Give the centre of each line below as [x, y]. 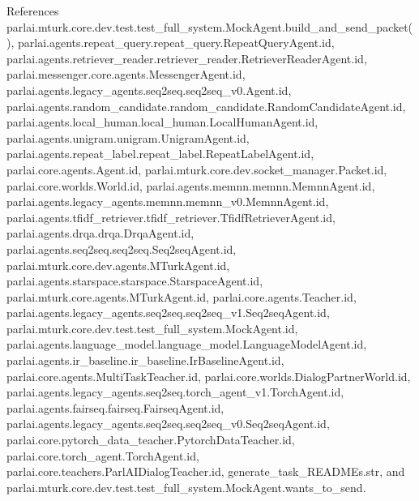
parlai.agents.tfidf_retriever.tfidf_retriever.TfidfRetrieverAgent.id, [171, 217]
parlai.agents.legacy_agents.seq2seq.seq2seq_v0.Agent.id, [149, 90]
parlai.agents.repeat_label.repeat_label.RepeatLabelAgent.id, [160, 154]
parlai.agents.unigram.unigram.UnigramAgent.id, [128, 137]
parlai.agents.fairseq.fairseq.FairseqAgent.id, [115, 407]
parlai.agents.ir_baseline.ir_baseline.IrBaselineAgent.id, [145, 360]
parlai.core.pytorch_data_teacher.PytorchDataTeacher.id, [151, 440]
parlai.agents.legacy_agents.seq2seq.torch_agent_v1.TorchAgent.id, [175, 392]
